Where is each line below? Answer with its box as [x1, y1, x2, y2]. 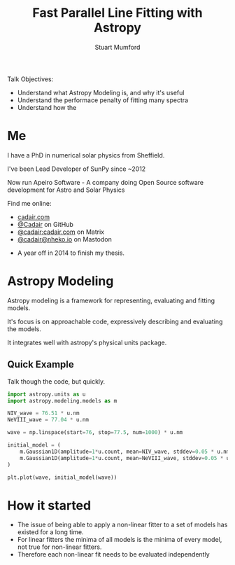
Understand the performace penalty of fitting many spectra [17, 96, 189, 104]
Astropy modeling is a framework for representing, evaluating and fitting [7, 296, 215, 305]
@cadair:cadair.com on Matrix [17, 228, 105, 236]
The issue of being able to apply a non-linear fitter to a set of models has [17, 520, 228, 529]
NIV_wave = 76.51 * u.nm [7, 410, 80, 417]
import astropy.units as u [7, 391, 86, 398]
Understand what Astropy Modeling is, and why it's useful [17, 88, 185, 97]
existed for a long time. [17, 528, 84, 536]
